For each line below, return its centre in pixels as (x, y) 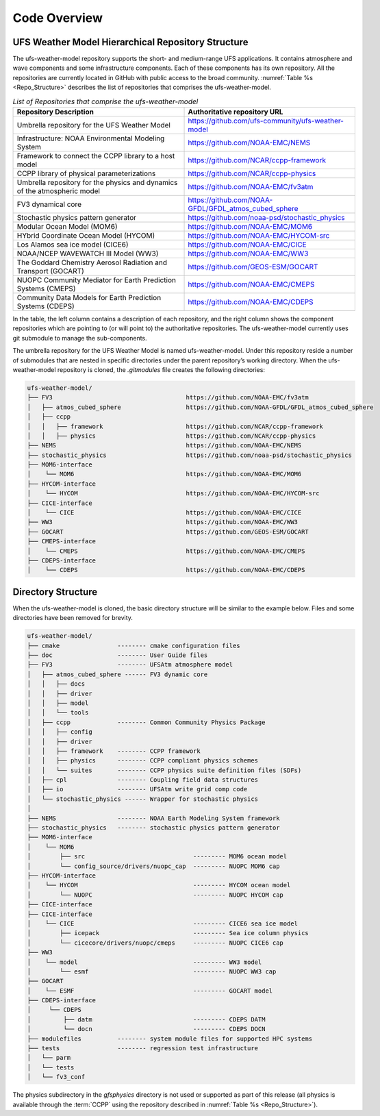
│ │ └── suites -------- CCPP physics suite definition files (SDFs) (164, 770)
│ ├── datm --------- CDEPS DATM (146, 1019)
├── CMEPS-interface (61, 542)
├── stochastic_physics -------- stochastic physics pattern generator (153, 828)
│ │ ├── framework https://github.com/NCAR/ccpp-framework (175, 426)
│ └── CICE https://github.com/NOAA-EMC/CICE (164, 513)
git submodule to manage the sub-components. (80, 338)
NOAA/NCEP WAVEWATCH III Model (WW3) (88, 253)
